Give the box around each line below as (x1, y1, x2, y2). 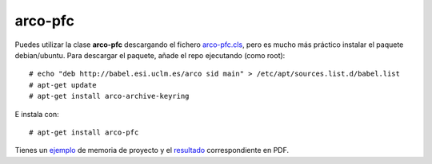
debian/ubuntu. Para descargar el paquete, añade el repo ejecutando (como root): (14, 50, 286, 60)
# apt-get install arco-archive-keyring (29, 92, 190, 101)
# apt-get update (29, 80, 97, 89)
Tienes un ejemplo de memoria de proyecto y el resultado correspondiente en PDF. (14, 146, 290, 155)
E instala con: (14, 109, 59, 119)
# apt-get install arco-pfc (29, 127, 139, 137)
